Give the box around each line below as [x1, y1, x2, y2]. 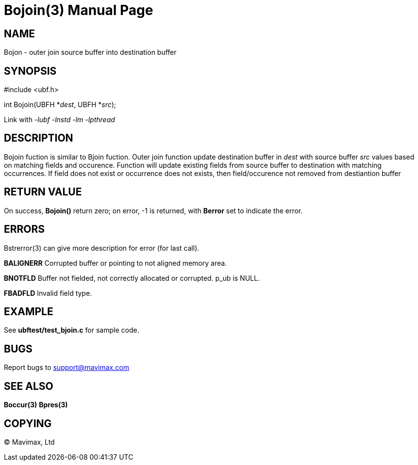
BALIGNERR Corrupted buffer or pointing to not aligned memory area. [4, 258, 227, 267]
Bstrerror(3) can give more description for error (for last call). [4, 243, 200, 252]
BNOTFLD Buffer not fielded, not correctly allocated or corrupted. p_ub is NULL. [4, 273, 260, 282]
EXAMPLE [4, 305, 53, 318]
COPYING [4, 417, 52, 430]
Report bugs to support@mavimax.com [4, 363, 129, 372]
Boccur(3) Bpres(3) [4, 401, 68, 409]
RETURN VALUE [4, 186, 82, 198]
